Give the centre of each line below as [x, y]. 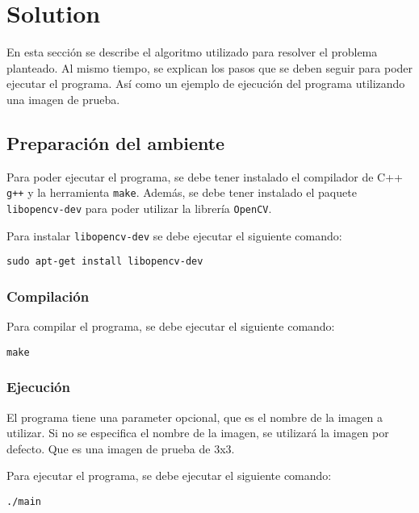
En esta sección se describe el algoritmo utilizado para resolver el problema [192, 52]
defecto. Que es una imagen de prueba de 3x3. [121, 448]
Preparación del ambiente [116, 142]
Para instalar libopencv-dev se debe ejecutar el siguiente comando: [174, 235]
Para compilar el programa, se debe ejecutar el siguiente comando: [171, 326]
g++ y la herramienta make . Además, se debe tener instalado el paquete [182, 192]
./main [24, 501]
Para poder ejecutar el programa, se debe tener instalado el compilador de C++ [205, 176]
